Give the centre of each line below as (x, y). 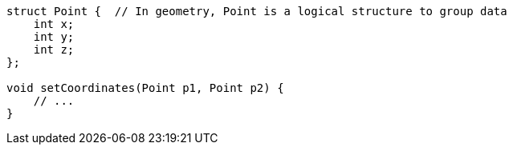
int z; (54, 50)
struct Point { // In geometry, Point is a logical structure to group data (257, 11)
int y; (54, 37)
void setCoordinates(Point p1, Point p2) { (145, 88)
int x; (54, 24)
